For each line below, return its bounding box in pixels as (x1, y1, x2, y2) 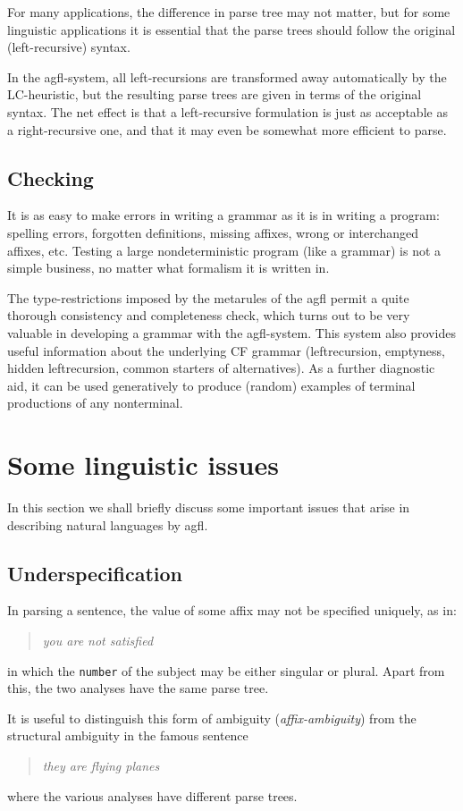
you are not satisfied (42, 631, 154, 649)
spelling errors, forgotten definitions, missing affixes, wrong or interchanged (7, 223, 419, 241)
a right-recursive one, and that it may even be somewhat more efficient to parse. (7, 120, 447, 139)
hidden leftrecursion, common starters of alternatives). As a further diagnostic (7, 359, 435, 377)
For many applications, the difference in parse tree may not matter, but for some (7, 3, 450, 21)
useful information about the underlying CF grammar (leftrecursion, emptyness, (7, 341, 446, 359)
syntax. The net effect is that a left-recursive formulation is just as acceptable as (7, 102, 448, 121)
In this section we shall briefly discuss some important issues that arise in (7, 498, 410, 517)
